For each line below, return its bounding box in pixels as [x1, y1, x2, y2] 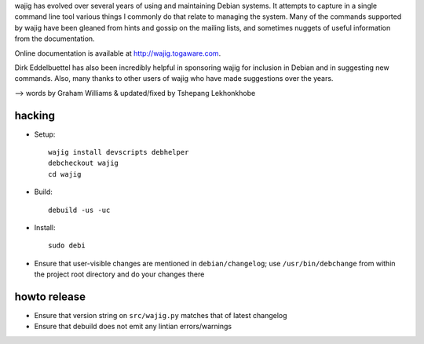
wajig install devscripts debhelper [48, 148, 189, 157]
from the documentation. [14, 34, 95, 43]
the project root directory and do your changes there [34, 269, 205, 279]
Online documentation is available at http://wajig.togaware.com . [14, 48, 221, 58]
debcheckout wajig [48, 159, 119, 168]
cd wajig [48, 170, 82, 178]
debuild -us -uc [48, 205, 111, 214]
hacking [14, 108, 55, 122]
